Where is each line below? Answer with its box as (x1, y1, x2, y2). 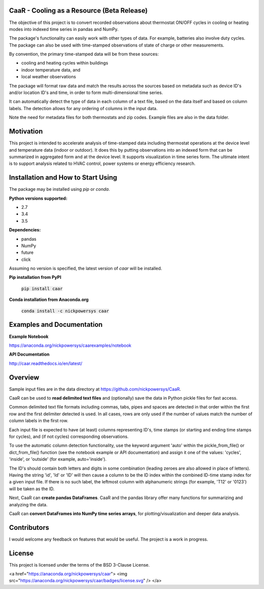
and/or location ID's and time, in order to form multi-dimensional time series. (9, 90, 163, 95)
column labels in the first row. (9, 418, 68, 424)
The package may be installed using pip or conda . (9, 186, 110, 192)
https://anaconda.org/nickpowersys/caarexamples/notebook (9, 342, 132, 348)
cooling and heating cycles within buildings (21, 60, 109, 66)
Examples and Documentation (9, 320, 103, 329)
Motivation (9, 127, 43, 136)
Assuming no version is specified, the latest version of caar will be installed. (9, 266, 162, 272)
